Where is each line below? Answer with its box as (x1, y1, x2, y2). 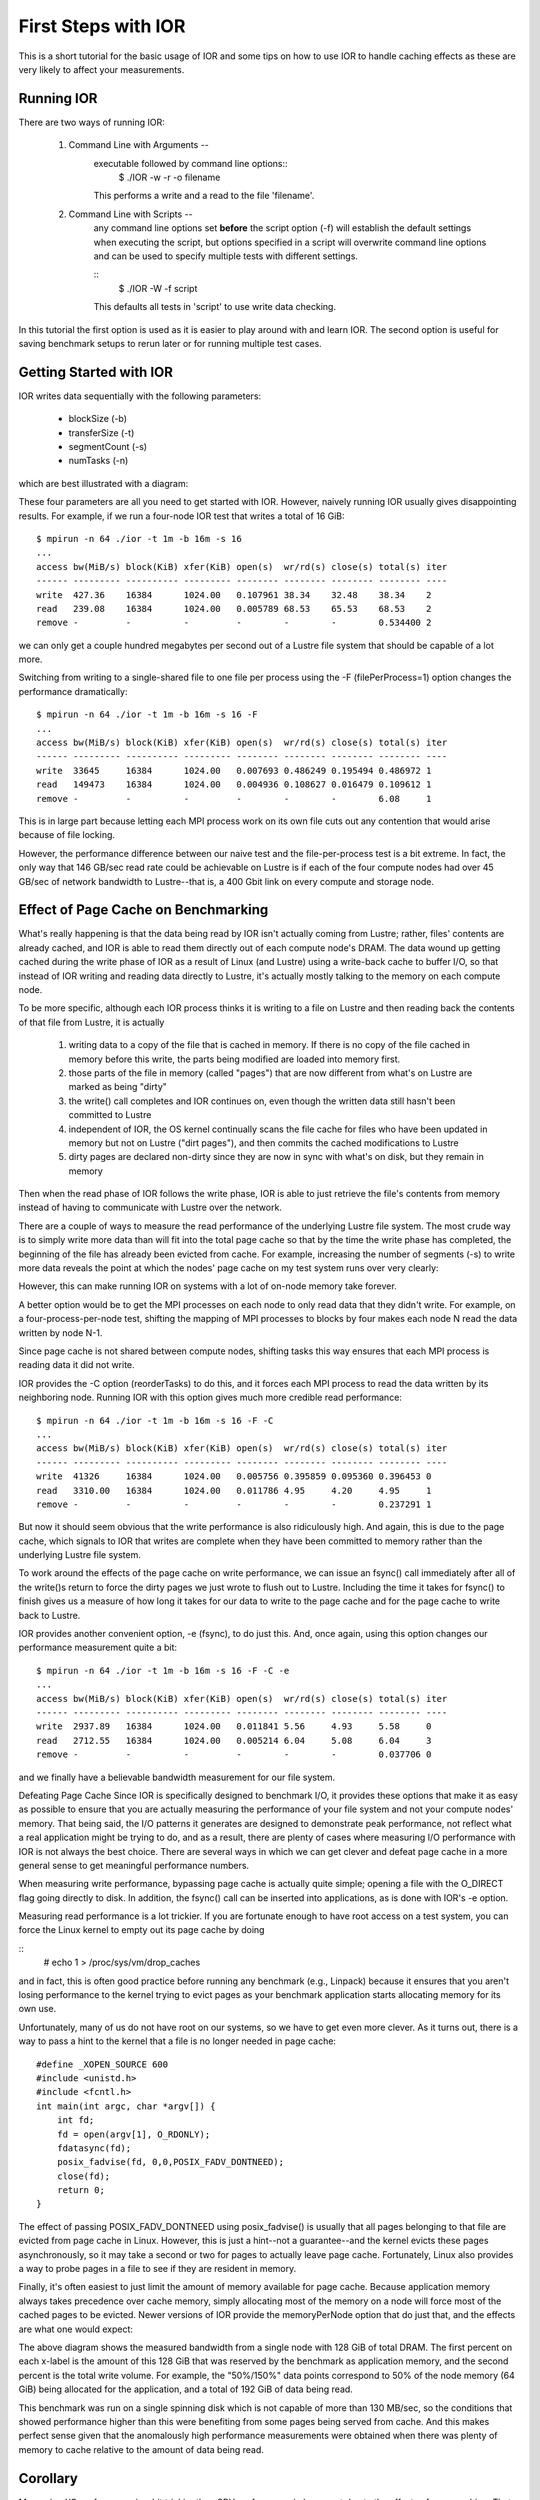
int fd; (56, 2115, 95, 2126)
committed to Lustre (68, 1109, 152, 1121)
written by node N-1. (18, 1326, 103, 1339)
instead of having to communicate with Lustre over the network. (18, 1201, 282, 1214)
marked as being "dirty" (68, 1081, 167, 1093)
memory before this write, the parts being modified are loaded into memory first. (68, 1053, 401, 1065)
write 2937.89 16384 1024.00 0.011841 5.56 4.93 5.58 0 (36, 1721, 432, 1732)
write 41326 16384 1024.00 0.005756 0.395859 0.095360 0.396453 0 (36, 1471, 432, 1482)
